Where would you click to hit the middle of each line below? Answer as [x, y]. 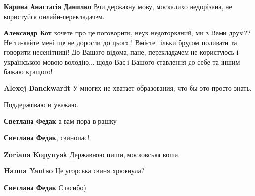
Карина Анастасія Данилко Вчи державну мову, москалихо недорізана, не [118, 6]
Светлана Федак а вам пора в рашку [60, 121]
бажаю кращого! [28, 71]
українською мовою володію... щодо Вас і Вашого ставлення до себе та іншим [122, 61]
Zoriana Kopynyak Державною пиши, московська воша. [92, 154]
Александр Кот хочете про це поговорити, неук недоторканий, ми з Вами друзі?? [127, 33]
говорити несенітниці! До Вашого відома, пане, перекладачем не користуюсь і [121, 52]
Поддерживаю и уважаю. [41, 104]
